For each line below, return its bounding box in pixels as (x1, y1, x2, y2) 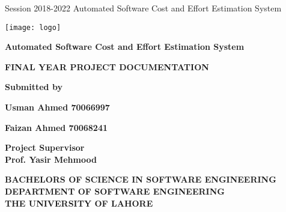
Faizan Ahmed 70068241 (5, 121, 108, 133)
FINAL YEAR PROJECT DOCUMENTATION (5, 60, 209, 73)
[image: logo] (5, 23, 61, 32)
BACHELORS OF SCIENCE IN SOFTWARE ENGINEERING (5, 173, 276, 186)
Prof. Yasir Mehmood (5, 153, 97, 165)
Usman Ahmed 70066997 (5, 101, 110, 114)
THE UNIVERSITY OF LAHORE (5, 196, 153, 209)
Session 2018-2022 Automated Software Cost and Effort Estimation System (5, 2, 282, 14)
